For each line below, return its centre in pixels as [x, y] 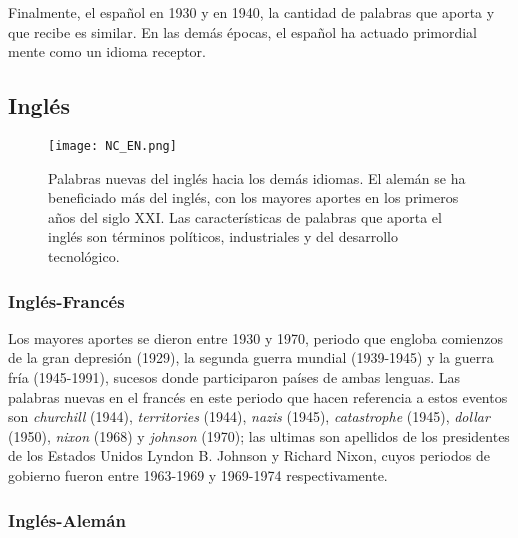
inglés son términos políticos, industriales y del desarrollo [223, 236]
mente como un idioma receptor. [107, 51]
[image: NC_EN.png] [112, 145]
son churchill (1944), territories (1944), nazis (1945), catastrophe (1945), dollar [249, 416]
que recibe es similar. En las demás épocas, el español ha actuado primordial [243, 31]
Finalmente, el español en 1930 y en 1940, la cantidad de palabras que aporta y [251, 12]
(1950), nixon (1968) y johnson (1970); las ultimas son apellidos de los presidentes [259, 435]
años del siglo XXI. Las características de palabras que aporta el [245, 216]
